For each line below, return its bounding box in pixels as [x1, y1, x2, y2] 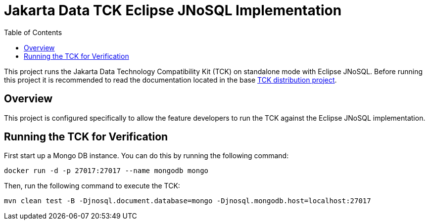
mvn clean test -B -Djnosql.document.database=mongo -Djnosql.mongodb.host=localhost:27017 [4, 197, 371, 205]
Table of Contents [4, 28, 62, 37]
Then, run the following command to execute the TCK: [4, 181, 180, 190]
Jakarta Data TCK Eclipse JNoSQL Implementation [4, 2, 342, 19]
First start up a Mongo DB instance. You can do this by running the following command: [4, 151, 289, 160]
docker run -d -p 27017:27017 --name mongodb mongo [4, 167, 209, 175]
